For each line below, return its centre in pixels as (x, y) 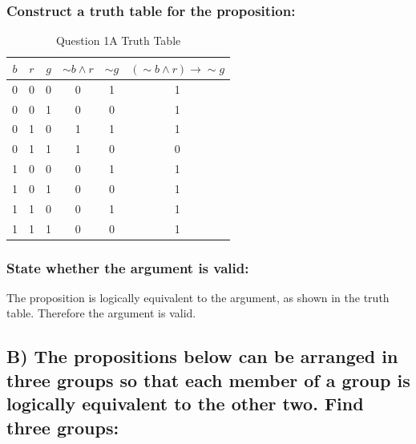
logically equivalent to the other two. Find (185, 404)
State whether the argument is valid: (128, 267)
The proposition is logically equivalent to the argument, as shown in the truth (198, 297)
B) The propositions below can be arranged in (202, 356)
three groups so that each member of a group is (208, 379)
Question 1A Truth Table (118, 40)
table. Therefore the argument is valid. (101, 313)
